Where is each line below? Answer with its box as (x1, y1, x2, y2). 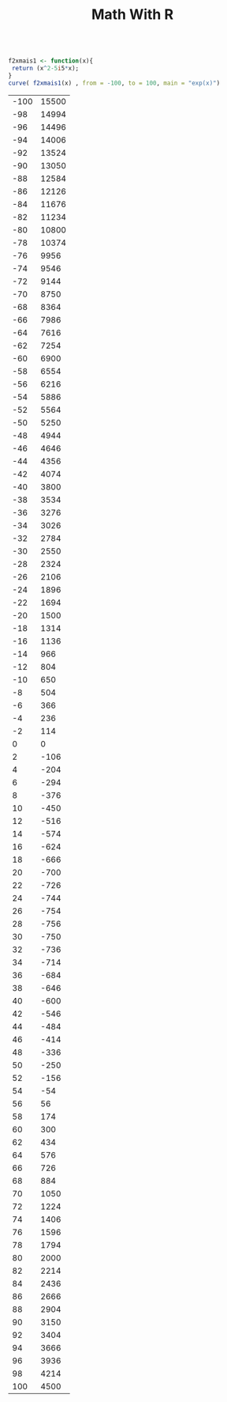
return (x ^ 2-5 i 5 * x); (11, 65, 80, 73)
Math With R (91, 6, 174, 24)
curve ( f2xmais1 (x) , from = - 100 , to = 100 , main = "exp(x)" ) (8, 79, 221, 87)
